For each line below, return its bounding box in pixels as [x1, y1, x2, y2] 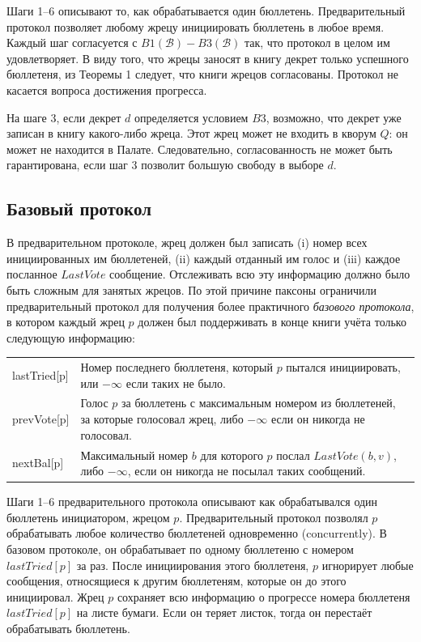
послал [276, 446, 310, 463]
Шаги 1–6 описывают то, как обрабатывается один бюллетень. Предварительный [6, 2, 406, 19]
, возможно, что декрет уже [266, 108, 402, 125]
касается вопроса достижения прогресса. [6, 81, 207, 98]
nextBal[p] [12, 454, 64, 471]
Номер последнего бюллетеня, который [80, 359, 273, 376]
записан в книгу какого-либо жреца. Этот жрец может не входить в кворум [6, 125, 376, 142]
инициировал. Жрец [6, 588, 104, 605]
